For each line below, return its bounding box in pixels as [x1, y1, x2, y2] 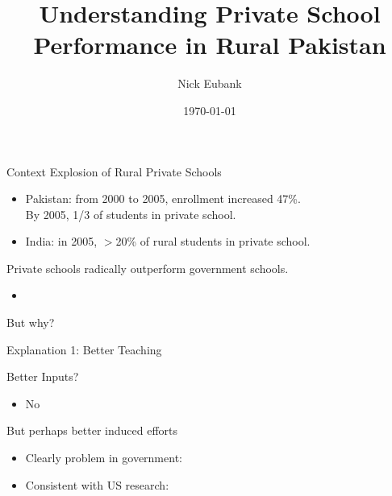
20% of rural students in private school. [115, 233, 311, 250]
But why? [6, 314, 55, 331]
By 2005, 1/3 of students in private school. [25, 205, 236, 222]
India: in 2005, [25, 233, 98, 250]
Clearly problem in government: [25, 449, 182, 466]
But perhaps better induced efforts [6, 422, 178, 439]
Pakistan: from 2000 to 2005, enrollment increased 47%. [25, 190, 301, 207]
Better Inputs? [6, 368, 79, 385]
